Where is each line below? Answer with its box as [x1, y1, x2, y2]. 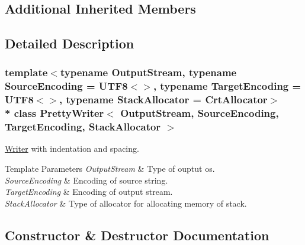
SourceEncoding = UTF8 [5, 79, 128, 93]
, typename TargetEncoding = [153, 79, 301, 93]
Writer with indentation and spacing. [5, 142, 139, 155]
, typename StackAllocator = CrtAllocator [59, 92, 268, 107]
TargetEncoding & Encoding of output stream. [5, 185, 173, 198]
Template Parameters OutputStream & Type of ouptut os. [5, 162, 215, 175]
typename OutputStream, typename [60, 65, 237, 80]
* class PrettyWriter [5, 106, 104, 120]
